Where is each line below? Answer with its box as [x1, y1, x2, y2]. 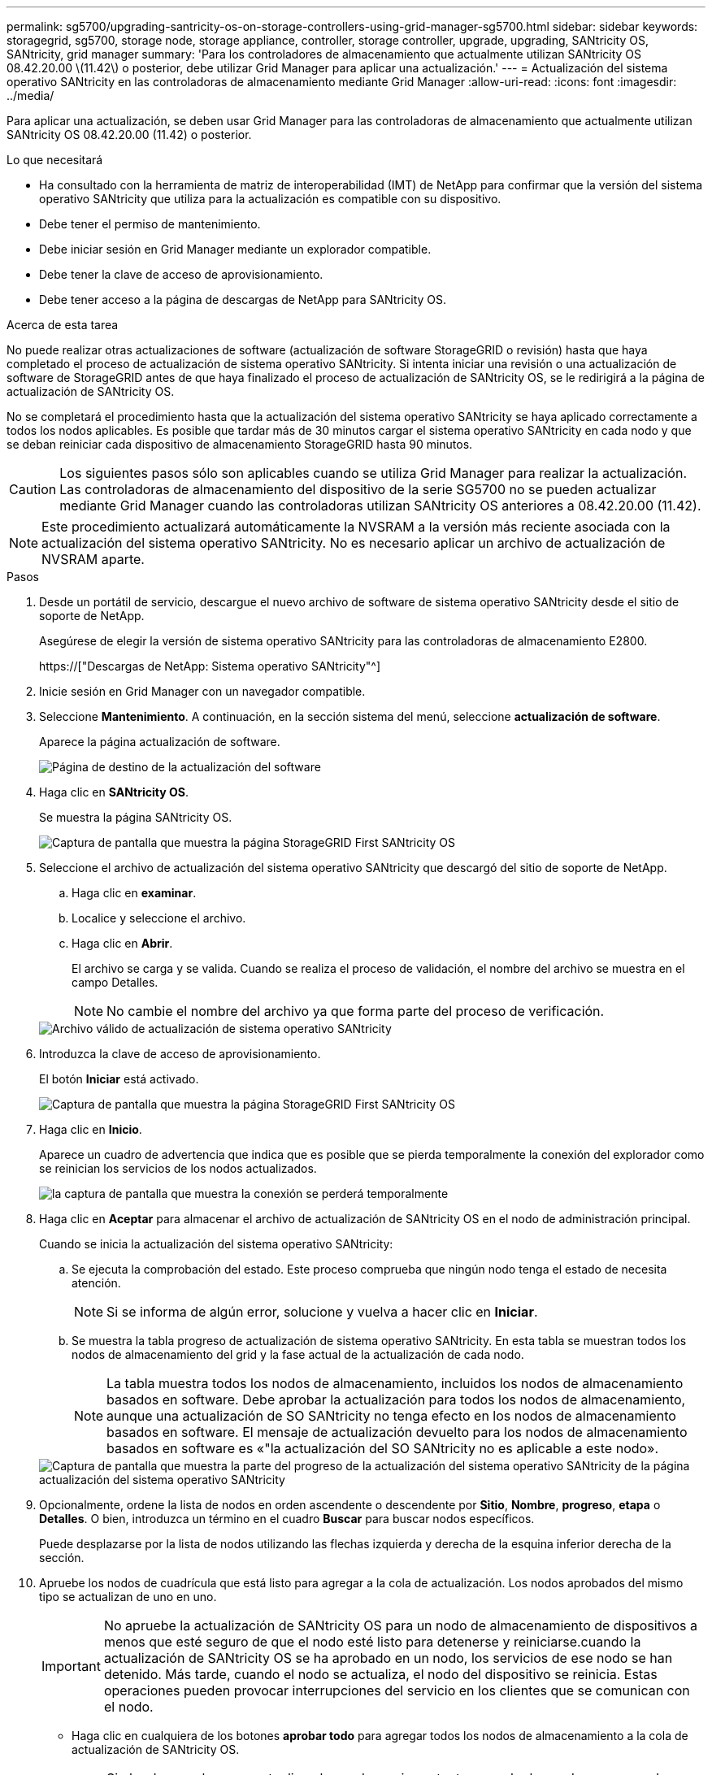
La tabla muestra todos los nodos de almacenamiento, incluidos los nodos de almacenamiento [106, 1375, 684, 1391]
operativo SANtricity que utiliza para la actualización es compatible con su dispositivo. [39, 192, 501, 206]
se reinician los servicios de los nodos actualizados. [39, 1161, 317, 1175]
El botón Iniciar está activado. [39, 1072, 199, 1086]
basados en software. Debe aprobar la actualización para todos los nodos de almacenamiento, [106, 1391, 686, 1408]
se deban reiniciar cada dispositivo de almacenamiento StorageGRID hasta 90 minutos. [7, 437, 473, 451]
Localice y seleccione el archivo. [72, 911, 246, 925]
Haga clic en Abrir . [72, 936, 173, 950]
